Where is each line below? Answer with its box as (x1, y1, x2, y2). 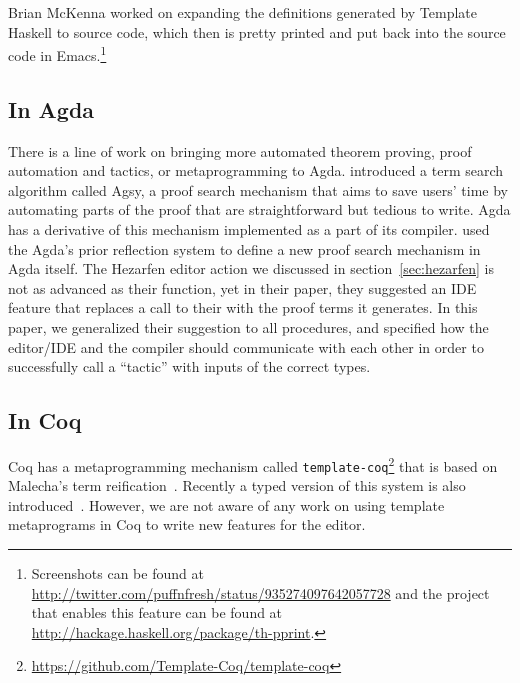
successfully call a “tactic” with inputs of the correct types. (8, 356, 371, 377)
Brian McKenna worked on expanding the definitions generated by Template (8, 2, 478, 22)
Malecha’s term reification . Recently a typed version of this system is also (8, 475, 466, 496)
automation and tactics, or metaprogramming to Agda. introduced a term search (8, 160, 504, 181)
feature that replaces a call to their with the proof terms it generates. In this (8, 297, 478, 318)
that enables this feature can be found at (31, 602, 283, 623)
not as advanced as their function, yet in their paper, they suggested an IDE (8, 277, 477, 298)
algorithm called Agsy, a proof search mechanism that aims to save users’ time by (8, 179, 508, 200)
